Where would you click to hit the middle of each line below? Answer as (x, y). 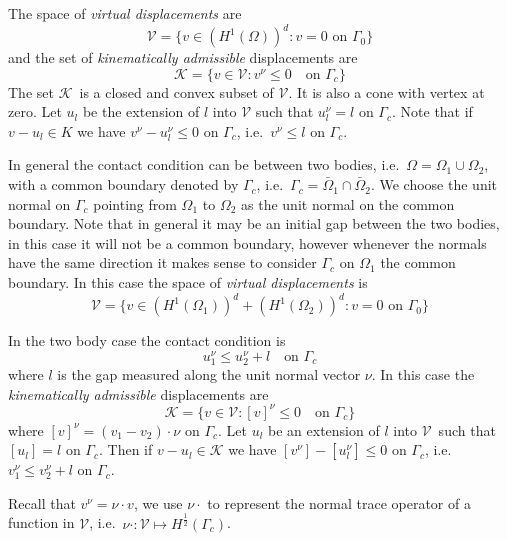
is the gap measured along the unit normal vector (209, 373)
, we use (158, 502)
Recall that (42, 502)
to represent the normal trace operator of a (339, 502)
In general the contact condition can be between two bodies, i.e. (204, 164)
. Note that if (432, 111)
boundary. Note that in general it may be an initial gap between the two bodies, (254, 223)
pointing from (135, 203)
